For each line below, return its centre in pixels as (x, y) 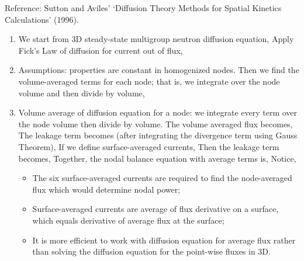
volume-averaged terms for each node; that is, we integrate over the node (149, 81)
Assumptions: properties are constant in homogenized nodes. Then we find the (159, 70)
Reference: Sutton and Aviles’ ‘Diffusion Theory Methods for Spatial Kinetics (143, 8)
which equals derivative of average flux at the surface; (128, 220)
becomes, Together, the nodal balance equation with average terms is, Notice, (157, 158)
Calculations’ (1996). (42, 19)
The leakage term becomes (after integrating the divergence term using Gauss (158, 135)
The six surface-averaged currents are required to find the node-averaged (162, 178)
